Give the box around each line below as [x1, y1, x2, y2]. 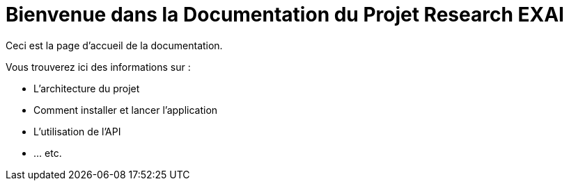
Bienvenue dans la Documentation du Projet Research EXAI [6, 3, 564, 26]
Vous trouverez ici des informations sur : [6, 60, 191, 73]
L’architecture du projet [33, 82, 140, 94]
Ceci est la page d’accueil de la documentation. [6, 39, 223, 51]
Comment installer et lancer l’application [33, 103, 218, 116]
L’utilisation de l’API [33, 125, 121, 137]
